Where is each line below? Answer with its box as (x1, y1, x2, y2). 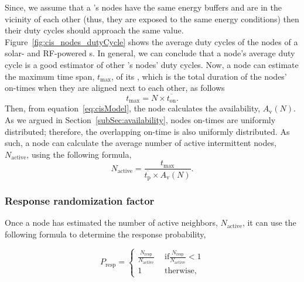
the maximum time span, (5, 70, 95, 82)
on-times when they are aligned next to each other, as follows (5, 81, 225, 94)
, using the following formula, (26, 148, 132, 160)
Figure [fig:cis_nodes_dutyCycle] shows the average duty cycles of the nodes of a (5, 35, 298, 47)
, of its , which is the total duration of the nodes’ (111, 70, 287, 82)
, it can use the (242, 216, 296, 229)
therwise (165, 266, 194, 275)
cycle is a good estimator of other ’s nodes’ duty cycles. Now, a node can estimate (5, 58, 299, 70)
